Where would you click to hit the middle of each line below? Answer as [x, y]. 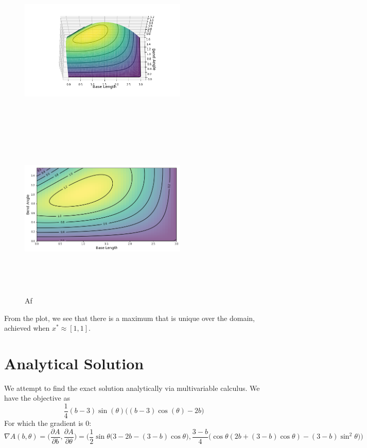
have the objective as [37, 398]
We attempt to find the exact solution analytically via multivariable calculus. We [132, 388]
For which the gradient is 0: [48, 423]
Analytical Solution [74, 363]
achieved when [27, 328]
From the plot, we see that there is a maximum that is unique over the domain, [130, 318]
